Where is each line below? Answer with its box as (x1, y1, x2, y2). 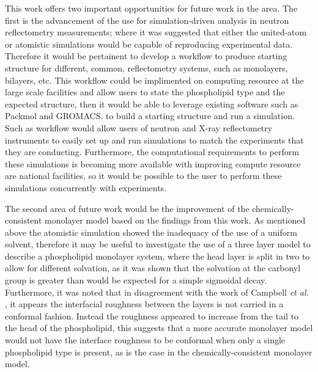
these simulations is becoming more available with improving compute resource (5, 157, 301, 170)
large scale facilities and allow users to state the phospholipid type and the (5, 86, 285, 98)
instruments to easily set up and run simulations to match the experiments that (5, 133, 304, 146)
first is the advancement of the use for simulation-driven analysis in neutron (5, 13, 289, 26)
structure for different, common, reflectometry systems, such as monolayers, (5, 61, 288, 74)
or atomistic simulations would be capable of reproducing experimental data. (5, 37, 293, 50)
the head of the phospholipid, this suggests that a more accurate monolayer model (5, 321, 313, 334)
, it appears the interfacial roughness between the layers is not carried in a (5, 297, 284, 310)
